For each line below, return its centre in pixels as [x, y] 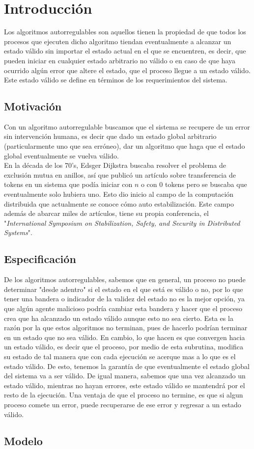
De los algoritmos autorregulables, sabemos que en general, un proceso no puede [125, 279]
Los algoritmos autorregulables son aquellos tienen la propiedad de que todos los [125, 32]
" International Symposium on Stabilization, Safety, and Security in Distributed [122, 223]
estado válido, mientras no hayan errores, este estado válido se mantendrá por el [125, 385]
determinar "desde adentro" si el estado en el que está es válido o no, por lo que [124, 289]
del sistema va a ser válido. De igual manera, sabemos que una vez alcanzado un [125, 376]
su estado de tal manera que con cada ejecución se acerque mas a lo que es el [120, 356]
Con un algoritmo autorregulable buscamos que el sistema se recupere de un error [127, 126]
